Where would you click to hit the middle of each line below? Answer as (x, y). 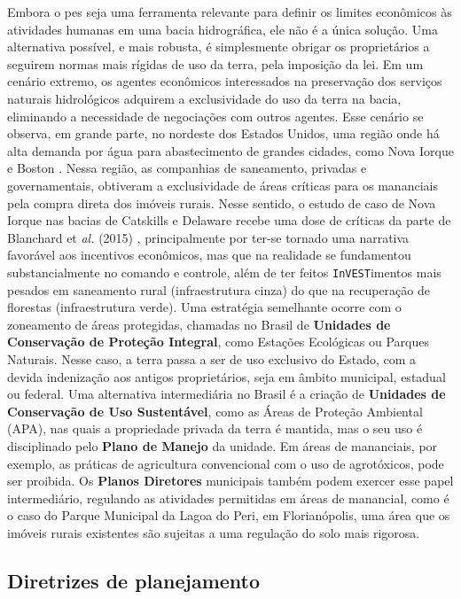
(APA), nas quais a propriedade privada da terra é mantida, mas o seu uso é (215, 428)
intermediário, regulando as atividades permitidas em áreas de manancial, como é (228, 498)
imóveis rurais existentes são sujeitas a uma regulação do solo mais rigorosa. (214, 532)
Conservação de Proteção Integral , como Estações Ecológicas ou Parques (218, 342)
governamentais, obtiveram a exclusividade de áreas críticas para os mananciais (223, 185)
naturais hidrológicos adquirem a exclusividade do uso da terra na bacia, (204, 98)
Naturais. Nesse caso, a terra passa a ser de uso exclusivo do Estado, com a (212, 358)
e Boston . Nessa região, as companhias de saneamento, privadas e (187, 168)
